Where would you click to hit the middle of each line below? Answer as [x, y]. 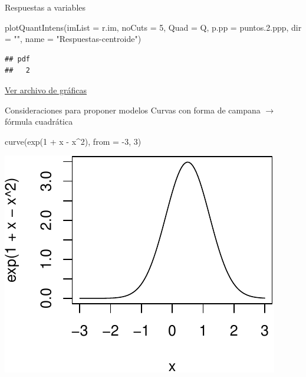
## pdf [17, 59]
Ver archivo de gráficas [46, 90]
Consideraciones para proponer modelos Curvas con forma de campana [133, 110]
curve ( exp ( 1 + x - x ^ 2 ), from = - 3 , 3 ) [73, 141]
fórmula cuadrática [39, 121]
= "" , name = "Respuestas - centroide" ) [73, 39]
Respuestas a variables [45, 7]
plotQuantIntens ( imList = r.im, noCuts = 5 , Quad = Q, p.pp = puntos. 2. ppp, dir [153, 27]
